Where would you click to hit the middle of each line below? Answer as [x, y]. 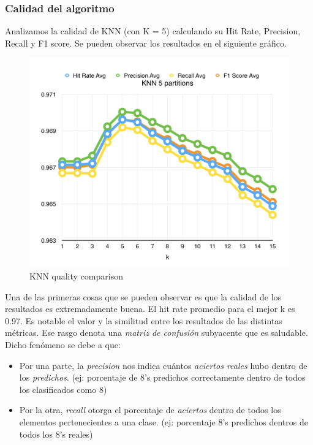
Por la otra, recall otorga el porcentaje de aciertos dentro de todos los [150, 410]
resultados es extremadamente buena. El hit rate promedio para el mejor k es [150, 309]
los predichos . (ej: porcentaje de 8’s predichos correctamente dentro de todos [162, 377]
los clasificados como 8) [63, 389]
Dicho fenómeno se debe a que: [63, 344]
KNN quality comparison [76, 276]
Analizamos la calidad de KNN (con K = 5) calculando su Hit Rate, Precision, [153, 31]
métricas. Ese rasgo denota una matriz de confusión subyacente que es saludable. [156, 333]
